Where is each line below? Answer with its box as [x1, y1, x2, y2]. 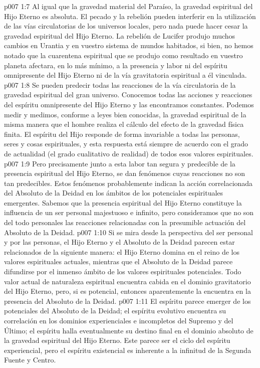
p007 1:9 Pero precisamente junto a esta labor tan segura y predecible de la [4, 158, 235, 168]
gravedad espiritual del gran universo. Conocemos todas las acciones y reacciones [4, 89, 252, 100]
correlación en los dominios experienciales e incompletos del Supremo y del [4, 315, 233, 325]
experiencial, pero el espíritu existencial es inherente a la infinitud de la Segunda [4, 344, 251, 355]
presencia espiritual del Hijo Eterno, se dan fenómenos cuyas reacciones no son [4, 168, 245, 178]
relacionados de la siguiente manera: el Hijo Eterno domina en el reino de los [4, 246, 239, 257]
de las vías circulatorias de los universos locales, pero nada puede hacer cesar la [4, 21, 248, 31]
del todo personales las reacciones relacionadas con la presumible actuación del [4, 217, 246, 228]
